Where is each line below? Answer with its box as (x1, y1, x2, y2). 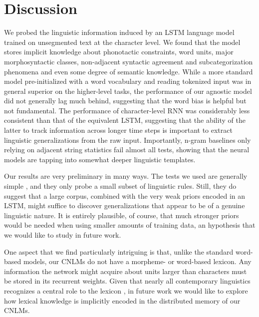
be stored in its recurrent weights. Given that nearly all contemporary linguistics (4, 276, 251, 286)
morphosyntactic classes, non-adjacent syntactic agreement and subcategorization (4, 56, 253, 66)
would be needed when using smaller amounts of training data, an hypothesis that (4, 220, 256, 230)
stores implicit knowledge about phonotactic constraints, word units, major (4, 46, 234, 57)
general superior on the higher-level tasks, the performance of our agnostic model (4, 85, 252, 96)
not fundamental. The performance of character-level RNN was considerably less (4, 105, 250, 115)
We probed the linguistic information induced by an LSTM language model (4, 27, 235, 37)
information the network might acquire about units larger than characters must (4, 266, 247, 276)
